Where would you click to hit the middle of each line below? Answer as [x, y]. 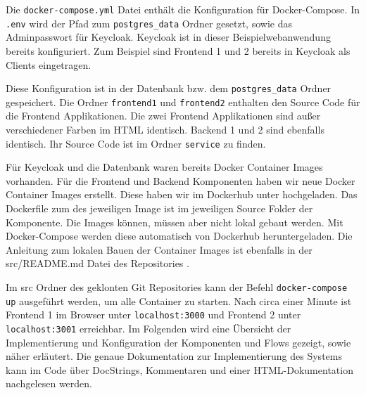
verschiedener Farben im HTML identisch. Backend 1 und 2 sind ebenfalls [165, 129]
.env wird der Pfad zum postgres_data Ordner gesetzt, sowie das [149, 23]
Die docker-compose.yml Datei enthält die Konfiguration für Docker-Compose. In [183, 9]
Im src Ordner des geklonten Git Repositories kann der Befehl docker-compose [177, 287]
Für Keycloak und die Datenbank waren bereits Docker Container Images [164, 167]
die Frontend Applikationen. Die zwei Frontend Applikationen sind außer [163, 116]
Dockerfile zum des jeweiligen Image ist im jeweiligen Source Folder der [159, 208]
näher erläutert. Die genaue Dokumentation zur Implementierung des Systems [174, 356]
